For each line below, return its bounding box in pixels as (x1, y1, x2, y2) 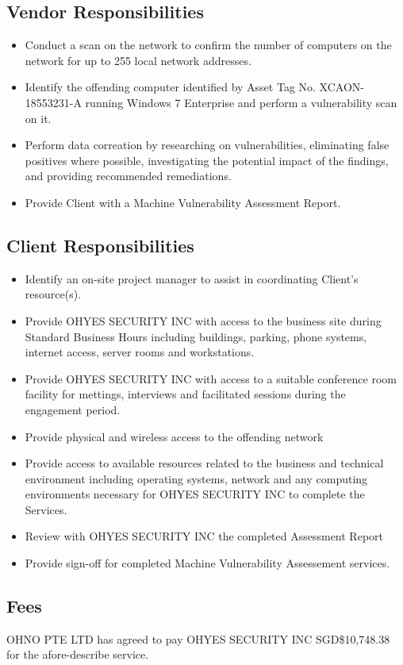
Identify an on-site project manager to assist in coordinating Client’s (25, 270, 359, 286)
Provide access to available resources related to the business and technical (25, 455, 384, 471)
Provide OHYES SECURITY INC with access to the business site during (25, 312, 382, 329)
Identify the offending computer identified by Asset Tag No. (25, 79, 316, 95)
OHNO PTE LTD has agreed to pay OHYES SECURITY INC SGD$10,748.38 (6, 630, 390, 647)
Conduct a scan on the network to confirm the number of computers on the (25, 37, 392, 53)
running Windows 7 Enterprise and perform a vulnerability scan (85, 94, 397, 110)
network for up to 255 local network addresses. (25, 52, 251, 68)
